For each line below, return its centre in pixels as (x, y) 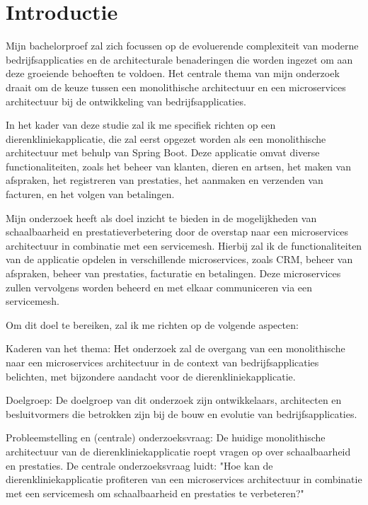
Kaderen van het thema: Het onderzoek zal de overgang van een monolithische (176, 348)
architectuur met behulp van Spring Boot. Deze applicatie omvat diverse (163, 152)
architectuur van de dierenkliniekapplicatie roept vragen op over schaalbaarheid (178, 451)
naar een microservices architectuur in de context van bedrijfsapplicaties (162, 362)
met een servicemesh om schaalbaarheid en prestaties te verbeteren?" (155, 493)
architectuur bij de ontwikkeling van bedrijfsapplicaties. (126, 101)
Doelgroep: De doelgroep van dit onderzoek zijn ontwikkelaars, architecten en (174, 400)
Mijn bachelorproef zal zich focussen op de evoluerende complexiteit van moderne (182, 46)
